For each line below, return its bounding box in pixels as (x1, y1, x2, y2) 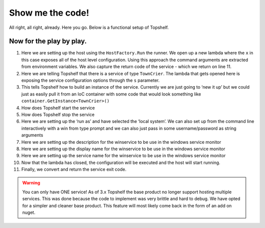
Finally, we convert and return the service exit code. (21, 166, 127, 172)
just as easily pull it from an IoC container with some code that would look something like (21, 91, 201, 97)
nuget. (22, 209, 35, 215)
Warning (22, 180, 40, 186)
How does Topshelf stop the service (21, 112, 95, 117)
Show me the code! (9, 7, 89, 18)
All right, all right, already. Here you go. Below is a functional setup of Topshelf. (9, 24, 169, 30)
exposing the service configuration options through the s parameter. (21, 77, 160, 83)
